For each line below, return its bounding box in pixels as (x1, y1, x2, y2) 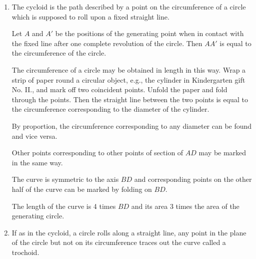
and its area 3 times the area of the (131, 200, 239, 211)
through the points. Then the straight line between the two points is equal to (11, 94, 248, 104)
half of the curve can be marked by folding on (11, 183, 152, 194)
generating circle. (11, 210, 64, 221)
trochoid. (11, 246, 39, 257)
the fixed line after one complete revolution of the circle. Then (11, 38, 202, 48)
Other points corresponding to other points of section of (11, 147, 183, 158)
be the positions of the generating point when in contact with (55, 28, 244, 39)
